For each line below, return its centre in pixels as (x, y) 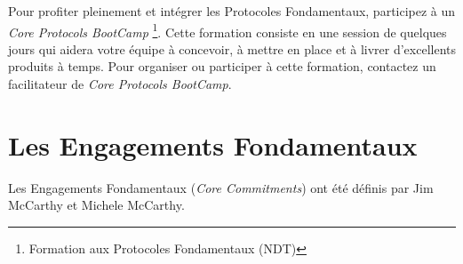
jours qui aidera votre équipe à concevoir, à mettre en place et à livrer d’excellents (232, 48)
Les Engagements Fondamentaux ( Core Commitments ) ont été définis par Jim (221, 187)
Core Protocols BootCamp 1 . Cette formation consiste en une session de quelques (228, 30)
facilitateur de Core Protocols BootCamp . (120, 84)
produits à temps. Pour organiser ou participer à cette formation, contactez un (222, 66)
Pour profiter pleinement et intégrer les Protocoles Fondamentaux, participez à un (232, 11)
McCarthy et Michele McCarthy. (96, 205)
